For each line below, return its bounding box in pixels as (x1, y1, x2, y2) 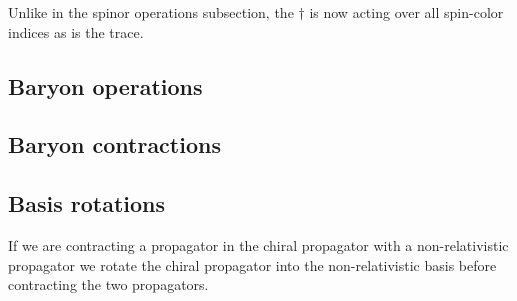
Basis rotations (8, 188, 165, 219)
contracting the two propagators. (8, 274, 209, 295)
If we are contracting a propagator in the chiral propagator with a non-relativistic (8, 234, 509, 255)
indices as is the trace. (8, 21, 144, 42)
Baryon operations (8, 70, 203, 101)
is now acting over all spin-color (309, 2, 504, 22)
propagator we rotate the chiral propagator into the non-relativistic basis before (8, 254, 497, 275)
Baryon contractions (8, 129, 221, 160)
